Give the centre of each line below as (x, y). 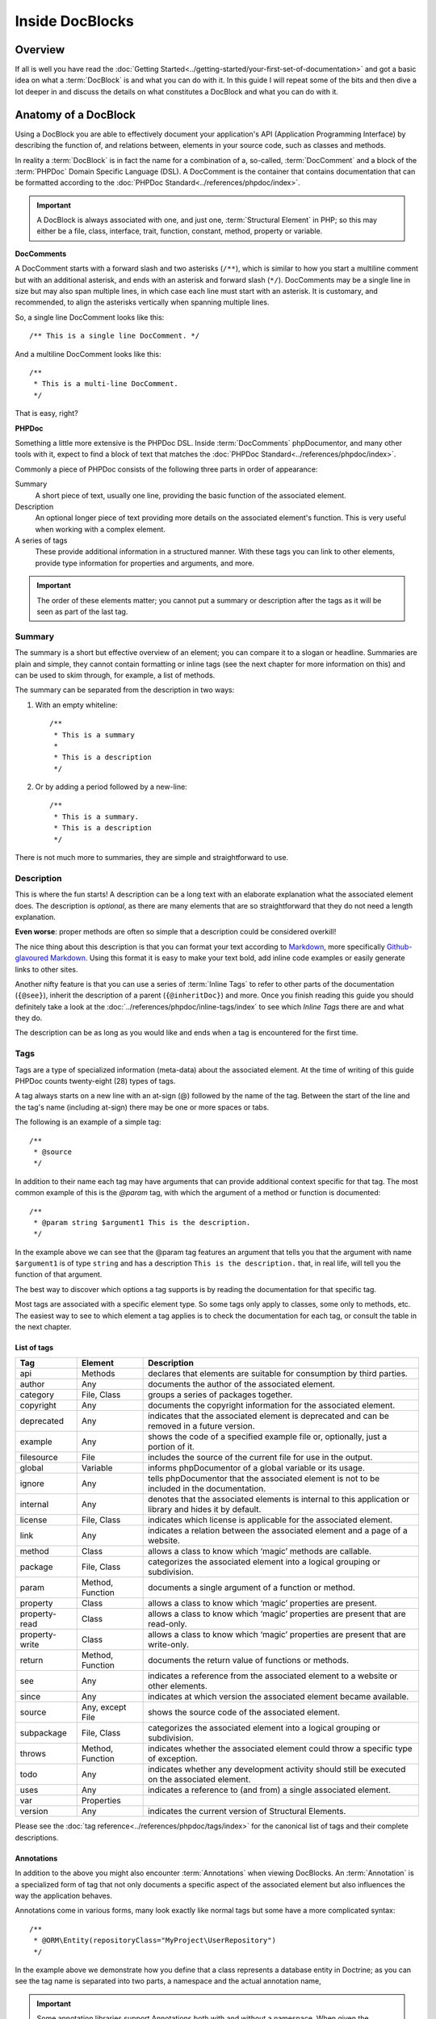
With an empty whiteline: (76, 705)
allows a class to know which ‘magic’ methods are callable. (260, 1551)
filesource (39, 1458)
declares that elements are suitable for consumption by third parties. (278, 1374)
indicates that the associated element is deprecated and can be (268, 1416)
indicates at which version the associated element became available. (279, 1697)
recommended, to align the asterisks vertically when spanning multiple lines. (142, 302)
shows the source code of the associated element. (244, 1712)
